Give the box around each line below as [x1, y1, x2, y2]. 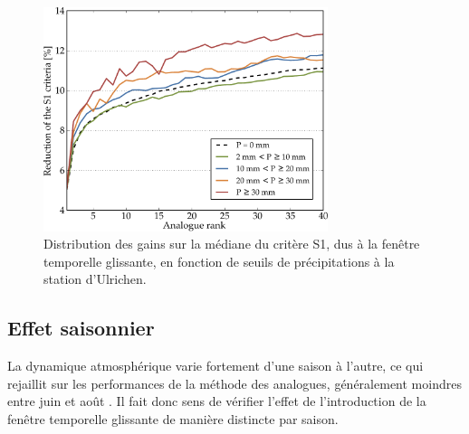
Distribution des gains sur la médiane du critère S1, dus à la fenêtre [43, 234, 420, 253]
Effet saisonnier [7, 314, 155, 342]
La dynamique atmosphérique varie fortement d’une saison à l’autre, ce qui [7, 356, 424, 375]
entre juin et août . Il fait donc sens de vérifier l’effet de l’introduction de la [7, 392, 426, 410]
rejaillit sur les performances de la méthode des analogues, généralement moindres [7, 373, 462, 392]
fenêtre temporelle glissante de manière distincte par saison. [7, 410, 339, 429]
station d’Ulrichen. [43, 269, 147, 288]
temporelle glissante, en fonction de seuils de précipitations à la [43, 251, 395, 270]
